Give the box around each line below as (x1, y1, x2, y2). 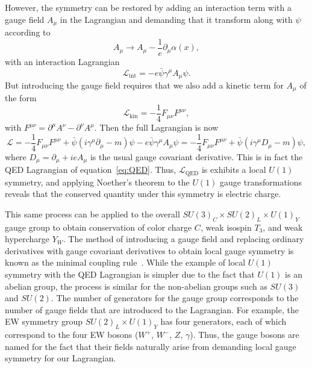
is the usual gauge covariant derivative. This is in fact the (90, 150, 303, 163)
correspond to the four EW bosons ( (5, 328, 139, 341)
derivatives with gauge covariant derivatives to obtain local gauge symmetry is (5, 244, 294, 257)
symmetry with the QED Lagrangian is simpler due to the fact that (5, 268, 255, 280)
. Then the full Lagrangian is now (94, 121, 219, 134)
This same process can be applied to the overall (5, 207, 180, 220)
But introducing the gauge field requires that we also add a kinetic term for (5, 78, 284, 91)
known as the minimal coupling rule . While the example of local (5, 256, 246, 269)
